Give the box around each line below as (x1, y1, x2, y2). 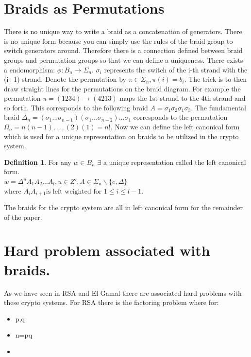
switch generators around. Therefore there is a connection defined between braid (4, 45, 243, 55)
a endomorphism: (4, 64, 55, 74)
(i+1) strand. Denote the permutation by (4, 74, 126, 84)
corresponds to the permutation (133, 112, 228, 122)
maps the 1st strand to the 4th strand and (119, 93, 246, 103)
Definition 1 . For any (4, 157, 71, 167)
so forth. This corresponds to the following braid (4, 102, 148, 112)
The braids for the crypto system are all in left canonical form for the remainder (4, 202, 243, 213)
